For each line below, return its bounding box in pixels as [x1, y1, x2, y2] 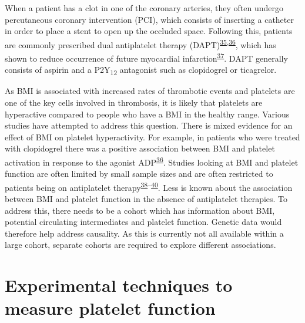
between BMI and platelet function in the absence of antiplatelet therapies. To [5, 193, 288, 205]
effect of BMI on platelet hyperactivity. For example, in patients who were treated [5, 130, 300, 143]
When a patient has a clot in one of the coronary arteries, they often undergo [5, 2, 284, 14]
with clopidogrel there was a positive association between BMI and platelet [5, 142, 275, 154]
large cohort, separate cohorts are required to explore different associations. [5, 238, 276, 251]
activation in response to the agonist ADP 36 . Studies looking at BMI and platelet [5, 154, 299, 168]
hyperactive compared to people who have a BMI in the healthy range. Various [5, 107, 290, 120]
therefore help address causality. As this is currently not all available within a [5, 227, 284, 239]
